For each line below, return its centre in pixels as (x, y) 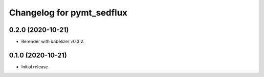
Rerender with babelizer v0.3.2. (53, 42)
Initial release (35, 67)
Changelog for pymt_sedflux (68, 13)
